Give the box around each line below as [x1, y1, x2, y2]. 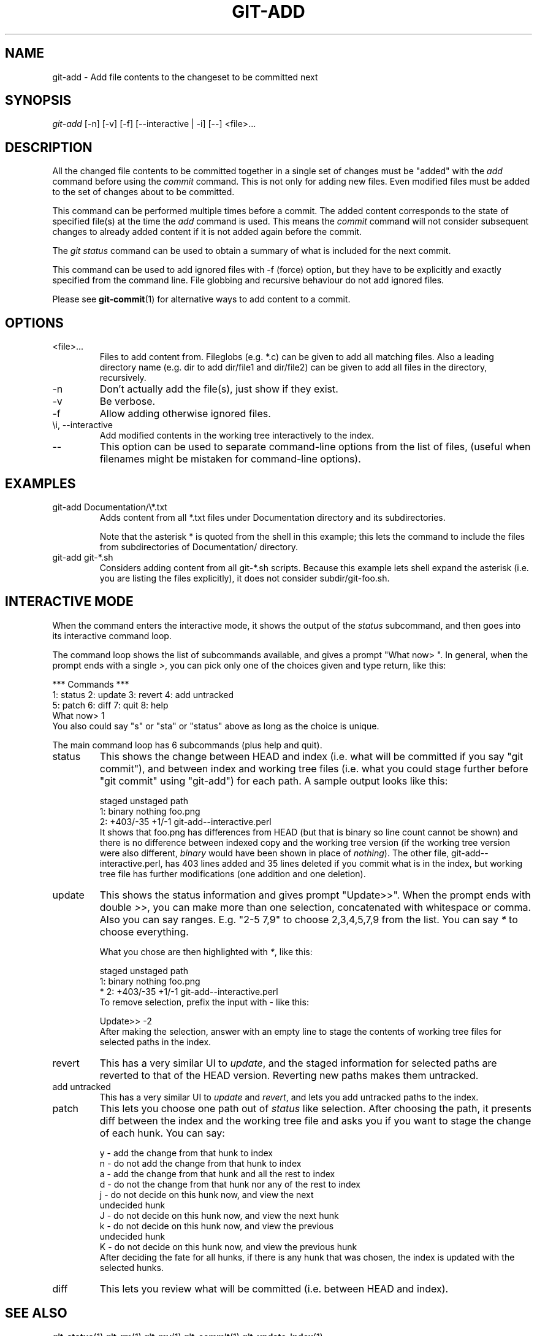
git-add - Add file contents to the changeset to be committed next [52, 71, 318, 82]
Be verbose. [99, 395, 156, 408]
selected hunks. [99, 1262, 164, 1273]
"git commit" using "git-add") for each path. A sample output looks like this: [99, 774, 448, 787]
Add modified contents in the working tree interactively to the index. [99, 430, 374, 441]
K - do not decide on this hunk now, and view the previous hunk [99, 1241, 357, 1252]
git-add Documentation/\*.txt [52, 501, 167, 512]
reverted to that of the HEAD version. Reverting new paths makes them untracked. [99, 1069, 479, 1081]
